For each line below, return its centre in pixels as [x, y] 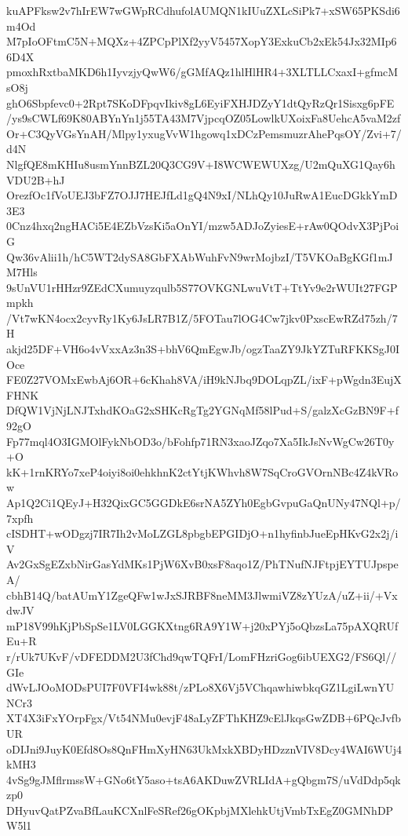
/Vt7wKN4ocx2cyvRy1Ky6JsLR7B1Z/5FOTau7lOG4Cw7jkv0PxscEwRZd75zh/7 [202, 318]
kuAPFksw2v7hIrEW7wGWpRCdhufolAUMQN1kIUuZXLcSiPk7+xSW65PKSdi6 [203, 10]
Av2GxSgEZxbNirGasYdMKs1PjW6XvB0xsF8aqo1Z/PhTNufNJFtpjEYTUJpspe [202, 564]
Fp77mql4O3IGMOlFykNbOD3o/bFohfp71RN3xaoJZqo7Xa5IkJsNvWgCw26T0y [200, 441]
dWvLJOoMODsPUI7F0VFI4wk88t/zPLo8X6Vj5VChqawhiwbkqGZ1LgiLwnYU [200, 687]
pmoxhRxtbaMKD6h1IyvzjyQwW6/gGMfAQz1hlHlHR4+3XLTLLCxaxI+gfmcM [202, 72]
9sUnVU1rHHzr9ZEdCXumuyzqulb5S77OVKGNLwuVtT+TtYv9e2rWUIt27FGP [202, 287]
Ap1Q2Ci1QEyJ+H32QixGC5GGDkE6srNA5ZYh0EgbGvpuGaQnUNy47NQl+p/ [204, 502]
